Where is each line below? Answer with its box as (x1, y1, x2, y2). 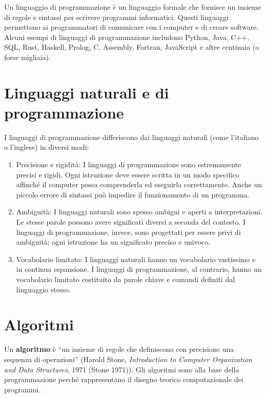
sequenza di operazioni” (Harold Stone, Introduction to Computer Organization (4, 353, 252, 364)
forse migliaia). (4, 51, 51, 62)
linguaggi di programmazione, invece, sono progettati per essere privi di (16, 226, 241, 237)
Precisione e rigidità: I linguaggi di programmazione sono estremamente (16, 159, 241, 170)
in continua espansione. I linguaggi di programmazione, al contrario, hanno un (16, 264, 262, 274)
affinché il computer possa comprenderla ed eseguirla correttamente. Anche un (16, 179, 262, 190)
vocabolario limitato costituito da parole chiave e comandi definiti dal (16, 274, 235, 284)
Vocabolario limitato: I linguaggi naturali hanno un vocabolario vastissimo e (16, 253, 256, 264)
